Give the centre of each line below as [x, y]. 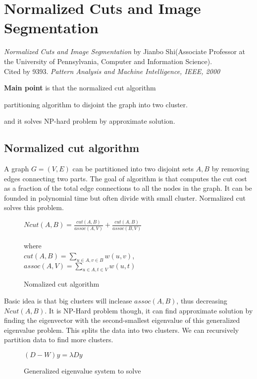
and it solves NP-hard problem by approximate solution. [90, 121]
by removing [231, 169]
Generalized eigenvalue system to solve [82, 371]
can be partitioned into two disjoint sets [133, 169]
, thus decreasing [202, 301]
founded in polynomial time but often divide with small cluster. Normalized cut [125, 197]
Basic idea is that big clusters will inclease [68, 301]
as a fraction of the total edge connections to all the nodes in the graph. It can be [128, 188]
